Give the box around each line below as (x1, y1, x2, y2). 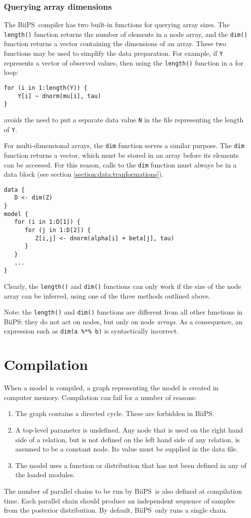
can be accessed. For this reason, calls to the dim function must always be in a (4, 159, 237, 169)
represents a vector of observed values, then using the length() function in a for (4, 57, 244, 67)
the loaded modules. (15, 469, 75, 480)
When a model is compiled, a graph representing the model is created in (4, 383, 219, 393)
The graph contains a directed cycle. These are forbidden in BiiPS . (15, 408, 214, 418)
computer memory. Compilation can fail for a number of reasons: (4, 392, 197, 402)
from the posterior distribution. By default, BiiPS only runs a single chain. (4, 505, 228, 515)
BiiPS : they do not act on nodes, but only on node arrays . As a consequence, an (4, 316, 243, 326)
